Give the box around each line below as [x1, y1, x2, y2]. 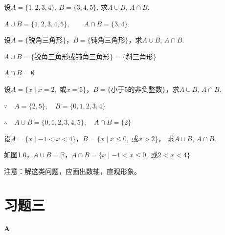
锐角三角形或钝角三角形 [34, 53, 110, 61]
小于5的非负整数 [111, 86, 162, 93]
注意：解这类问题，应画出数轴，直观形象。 [4, 166, 141, 176]
